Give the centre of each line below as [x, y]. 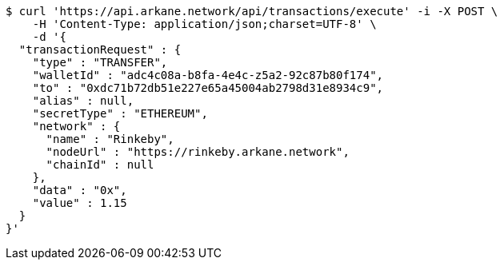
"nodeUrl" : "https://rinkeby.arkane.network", [198, 152]
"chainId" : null [100, 165]
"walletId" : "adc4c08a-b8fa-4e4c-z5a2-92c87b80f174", [208, 75]
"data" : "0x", [80, 190]
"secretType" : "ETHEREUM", [120, 113]
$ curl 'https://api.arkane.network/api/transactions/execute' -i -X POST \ [252, 11]
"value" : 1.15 [80, 203]
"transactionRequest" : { [100, 50]
